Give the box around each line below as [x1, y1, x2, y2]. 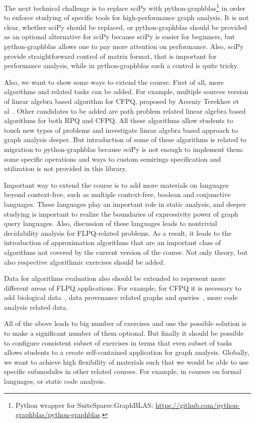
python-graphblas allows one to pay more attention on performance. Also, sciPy [4, 41, 244, 51]
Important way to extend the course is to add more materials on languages [4, 179, 229, 190]
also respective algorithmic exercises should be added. [4, 256, 165, 267]
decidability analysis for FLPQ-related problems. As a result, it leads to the [4, 227, 231, 238]
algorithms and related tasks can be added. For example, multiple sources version [4, 86, 249, 97]
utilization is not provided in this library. [4, 163, 127, 174]
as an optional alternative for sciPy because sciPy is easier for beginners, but [4, 31, 235, 42]
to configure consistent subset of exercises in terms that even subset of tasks [4, 337, 232, 348]
